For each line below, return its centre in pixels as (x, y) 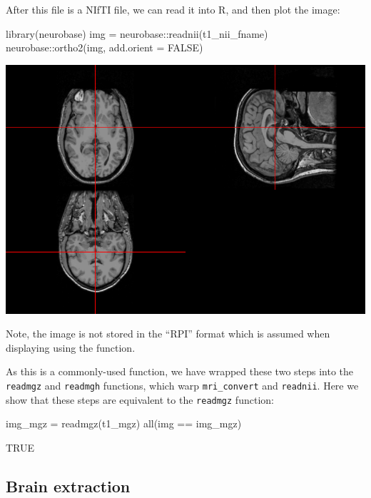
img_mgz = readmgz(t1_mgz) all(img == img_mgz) (124, 423)
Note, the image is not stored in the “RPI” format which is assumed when (168, 334)
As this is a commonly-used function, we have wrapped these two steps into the (180, 371)
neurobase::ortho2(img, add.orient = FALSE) (105, 47)
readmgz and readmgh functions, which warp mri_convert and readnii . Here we (182, 386)
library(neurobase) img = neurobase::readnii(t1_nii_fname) (137, 33)
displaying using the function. (71, 347)
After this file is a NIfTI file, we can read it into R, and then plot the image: (173, 9)
